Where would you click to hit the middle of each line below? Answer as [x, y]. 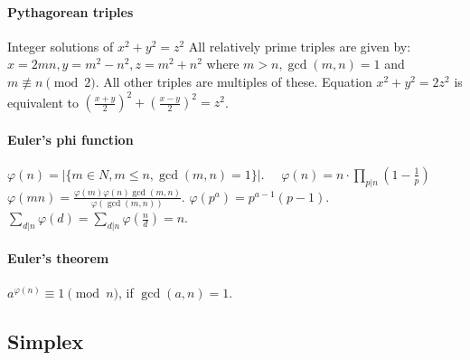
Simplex [46, 341]
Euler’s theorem [58, 257]
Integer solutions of [61, 46]
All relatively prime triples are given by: [300, 46]
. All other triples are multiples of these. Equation [234, 81]
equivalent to [43, 102]
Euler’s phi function [70, 139]
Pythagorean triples [70, 11]
